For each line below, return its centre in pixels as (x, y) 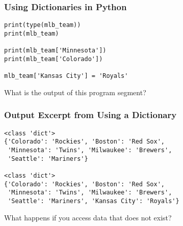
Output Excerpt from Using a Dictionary (90, 115)
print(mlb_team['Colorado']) (54, 59)
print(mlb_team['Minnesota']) (55, 51)
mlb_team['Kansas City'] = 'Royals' (66, 76)
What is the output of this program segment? (75, 92)
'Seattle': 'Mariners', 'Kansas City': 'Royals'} (94, 201)
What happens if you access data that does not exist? (88, 217)
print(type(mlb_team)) (43, 25)
